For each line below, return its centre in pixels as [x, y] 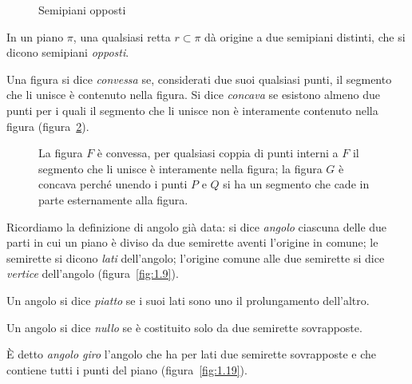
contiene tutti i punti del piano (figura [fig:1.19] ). [127, 369]
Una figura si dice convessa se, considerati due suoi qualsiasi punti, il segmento [199, 79]
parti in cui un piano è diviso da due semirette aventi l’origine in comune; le [192, 242]
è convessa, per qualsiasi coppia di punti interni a [218, 153]
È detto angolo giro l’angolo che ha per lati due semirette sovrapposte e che [192, 354]
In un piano [35, 36]
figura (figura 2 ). [48, 126]
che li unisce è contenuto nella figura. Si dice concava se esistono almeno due [193, 95]
